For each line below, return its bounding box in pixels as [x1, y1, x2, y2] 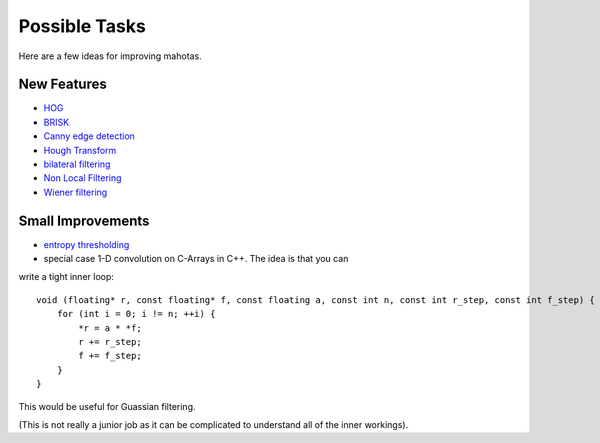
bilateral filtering [43, 158, 111, 170]
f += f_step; [78, 350, 142, 362]
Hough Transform [43, 144, 117, 156]
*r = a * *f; [78, 322, 142, 334]
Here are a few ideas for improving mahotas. [18, 50, 202, 62]
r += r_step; [78, 336, 142, 348]
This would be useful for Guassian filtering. [18, 400, 196, 412]
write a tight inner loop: [18, 271, 115, 283]
